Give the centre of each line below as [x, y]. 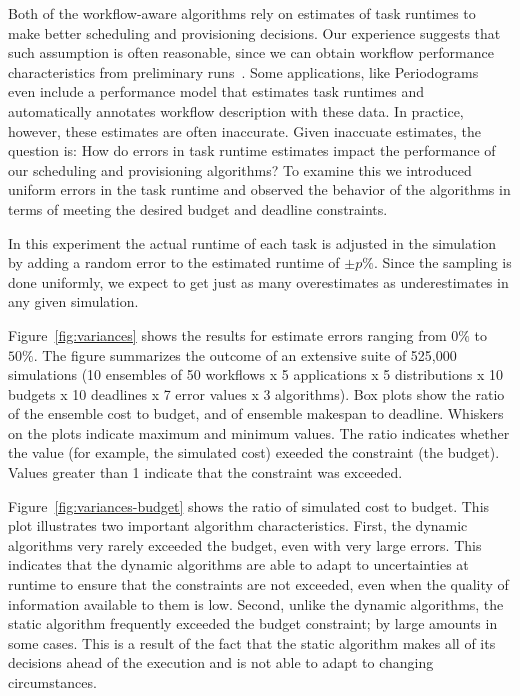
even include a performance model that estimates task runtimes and [216, 91]
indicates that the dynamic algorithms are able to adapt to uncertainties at [238, 564]
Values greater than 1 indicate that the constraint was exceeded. [205, 472]
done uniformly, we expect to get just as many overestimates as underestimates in [258, 281]
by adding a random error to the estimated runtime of [174, 262]
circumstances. [52, 682]
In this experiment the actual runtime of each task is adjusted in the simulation [252, 242]
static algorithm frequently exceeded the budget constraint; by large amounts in [253, 623]
